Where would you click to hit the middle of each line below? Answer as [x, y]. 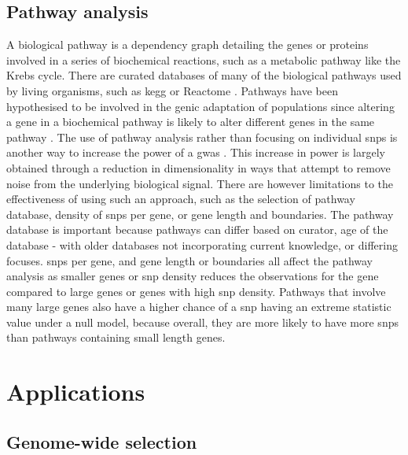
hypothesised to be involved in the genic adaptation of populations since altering [200, 106]
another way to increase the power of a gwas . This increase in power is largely [196, 152]
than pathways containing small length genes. [116, 337]
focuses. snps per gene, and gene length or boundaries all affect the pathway [190, 260]
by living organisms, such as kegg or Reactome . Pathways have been [172, 90]
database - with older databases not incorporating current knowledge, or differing [202, 244]
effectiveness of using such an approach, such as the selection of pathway [181, 199]
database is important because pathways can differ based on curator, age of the [197, 229]
